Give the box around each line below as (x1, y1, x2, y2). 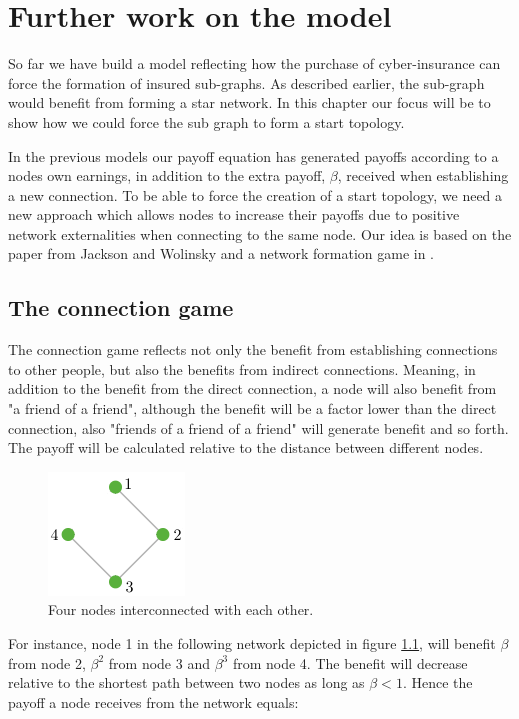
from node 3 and (108, 652, 210, 673)
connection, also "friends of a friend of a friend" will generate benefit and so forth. (8, 417, 509, 438)
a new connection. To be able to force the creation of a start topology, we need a (8, 184, 503, 205)
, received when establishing (337, 165, 509, 186)
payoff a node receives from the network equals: (8, 691, 299, 712)
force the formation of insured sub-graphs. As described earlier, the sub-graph (8, 72, 485, 93)
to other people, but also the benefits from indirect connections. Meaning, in (8, 358, 476, 379)
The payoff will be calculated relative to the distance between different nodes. (8, 437, 484, 458)
